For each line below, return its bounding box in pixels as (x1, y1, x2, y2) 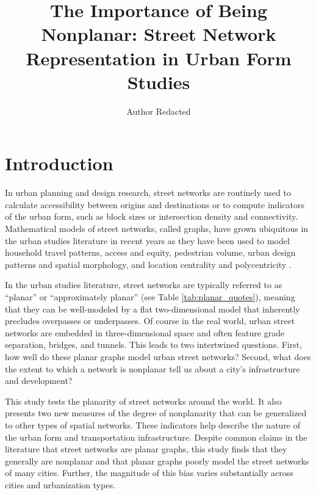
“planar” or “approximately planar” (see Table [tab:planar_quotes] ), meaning (5, 290, 295, 303)
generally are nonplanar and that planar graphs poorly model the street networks (5, 454, 309, 467)
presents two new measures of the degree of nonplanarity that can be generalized (5, 406, 307, 419)
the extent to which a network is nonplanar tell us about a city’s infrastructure (5, 362, 300, 375)
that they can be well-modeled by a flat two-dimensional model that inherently (5, 302, 300, 315)
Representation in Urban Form (26, 45, 292, 70)
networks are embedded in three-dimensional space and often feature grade (5, 326, 285, 339)
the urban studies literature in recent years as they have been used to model (5, 234, 290, 247)
